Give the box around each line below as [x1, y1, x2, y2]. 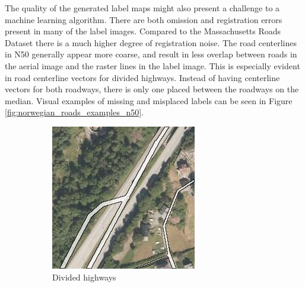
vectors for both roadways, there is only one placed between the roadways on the [5, 83, 299, 95]
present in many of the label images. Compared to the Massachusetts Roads [5, 25, 281, 37]
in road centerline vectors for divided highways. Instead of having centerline [5, 71, 280, 83]
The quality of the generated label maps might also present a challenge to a [5, 2, 280, 14]
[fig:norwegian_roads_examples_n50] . [5, 106, 144, 118]
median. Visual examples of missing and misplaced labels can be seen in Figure [5, 94, 293, 107]
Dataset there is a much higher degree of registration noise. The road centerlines [5, 36, 297, 49]
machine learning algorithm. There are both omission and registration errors [5, 13, 282, 25]
